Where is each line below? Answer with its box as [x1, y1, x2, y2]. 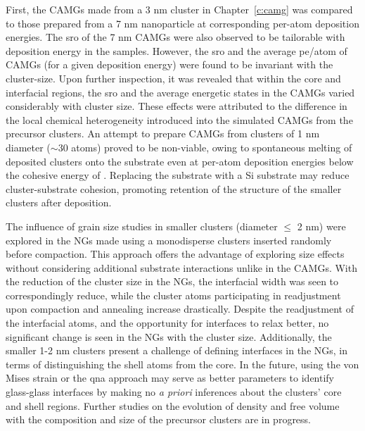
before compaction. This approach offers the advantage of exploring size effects [6, 246, 345, 261]
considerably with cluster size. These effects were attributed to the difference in [6, 99, 347, 113]
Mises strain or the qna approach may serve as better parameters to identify [6, 370, 335, 385]
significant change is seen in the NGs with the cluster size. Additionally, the [6, 329, 332, 344]
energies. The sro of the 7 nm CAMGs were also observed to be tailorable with [6, 30, 345, 44]
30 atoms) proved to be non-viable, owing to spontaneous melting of [58, 139, 352, 154]
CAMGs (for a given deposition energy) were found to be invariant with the [6, 57, 333, 72]
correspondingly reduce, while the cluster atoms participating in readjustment [6, 287, 341, 302]
